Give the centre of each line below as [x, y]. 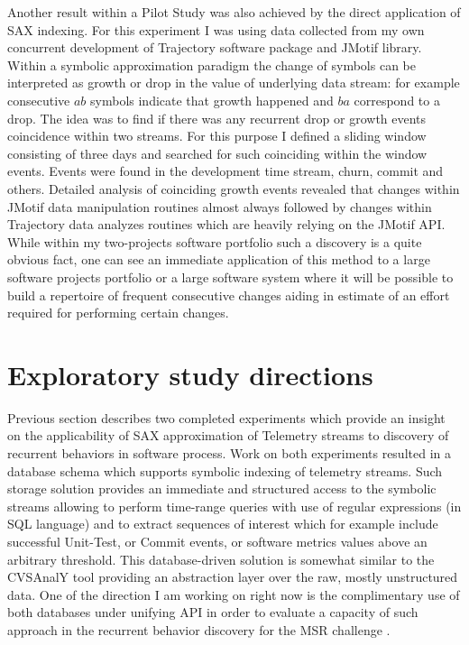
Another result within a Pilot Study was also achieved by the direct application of [234, 12]
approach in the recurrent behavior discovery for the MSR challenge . [199, 629]
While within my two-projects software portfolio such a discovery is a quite [215, 241]
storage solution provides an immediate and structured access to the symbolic [222, 488]
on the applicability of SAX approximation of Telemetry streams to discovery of [228, 435]
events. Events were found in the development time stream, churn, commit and [225, 171]
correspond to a [397, 100]
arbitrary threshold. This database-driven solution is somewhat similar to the [221, 559]
